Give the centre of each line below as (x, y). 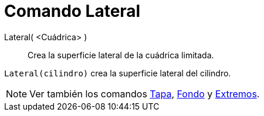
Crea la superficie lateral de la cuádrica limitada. (121, 55)
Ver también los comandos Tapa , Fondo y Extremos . (145, 94)
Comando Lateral (72, 11)
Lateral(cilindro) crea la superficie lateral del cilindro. (118, 73)
